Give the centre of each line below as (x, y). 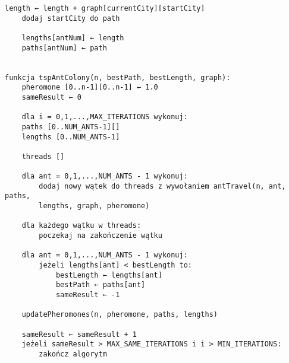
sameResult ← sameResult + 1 (79, 334)
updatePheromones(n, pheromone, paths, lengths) (120, 315)
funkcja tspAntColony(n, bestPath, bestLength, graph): (118, 77)
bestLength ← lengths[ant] (109, 275)
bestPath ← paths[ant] (100, 285)
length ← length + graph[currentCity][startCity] (105, 8)
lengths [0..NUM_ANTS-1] (71, 137)
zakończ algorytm (73, 354)
